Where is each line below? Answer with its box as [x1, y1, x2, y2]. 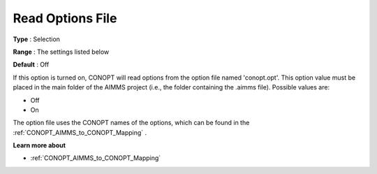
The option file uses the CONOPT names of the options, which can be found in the [13, 119, 250, 127]
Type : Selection [13, 35, 61, 43]
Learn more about [13, 141, 66, 150]
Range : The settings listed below [13, 48, 110, 56]
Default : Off [13, 60, 50, 69]
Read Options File [13, 10, 117, 26]
